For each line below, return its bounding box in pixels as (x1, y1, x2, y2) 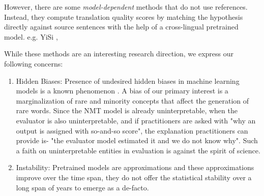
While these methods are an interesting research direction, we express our (4, 48, 234, 59)
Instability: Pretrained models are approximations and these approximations (16, 162, 254, 173)
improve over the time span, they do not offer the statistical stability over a (16, 172, 252, 182)
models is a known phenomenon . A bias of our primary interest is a (16, 85, 228, 96)
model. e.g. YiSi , (4, 31, 58, 42)
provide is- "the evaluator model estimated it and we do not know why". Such (16, 135, 258, 146)
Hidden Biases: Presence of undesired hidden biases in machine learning (16, 75, 240, 86)
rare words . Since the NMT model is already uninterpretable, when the (16, 105, 238, 116)
